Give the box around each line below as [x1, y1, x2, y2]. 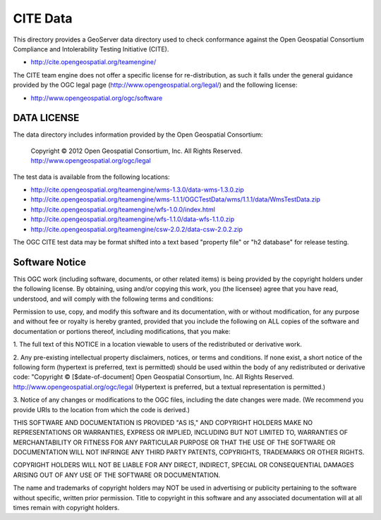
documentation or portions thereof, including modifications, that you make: [13, 327, 231, 335]
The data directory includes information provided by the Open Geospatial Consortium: [13, 130, 263, 139]
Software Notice [13, 256, 86, 268]
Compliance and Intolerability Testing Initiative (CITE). [13, 44, 169, 53]
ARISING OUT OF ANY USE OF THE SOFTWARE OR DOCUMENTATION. [13, 471, 221, 479]
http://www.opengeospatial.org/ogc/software [30, 94, 163, 102]
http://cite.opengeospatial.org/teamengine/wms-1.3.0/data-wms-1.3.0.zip [30, 185, 245, 194]
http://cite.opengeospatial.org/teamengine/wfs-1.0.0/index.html [30, 205, 215, 213]
